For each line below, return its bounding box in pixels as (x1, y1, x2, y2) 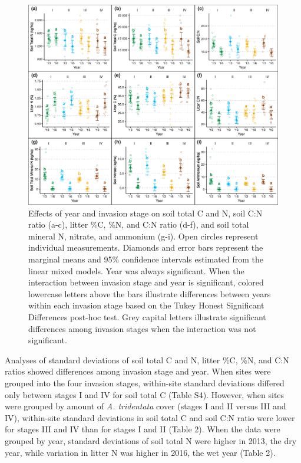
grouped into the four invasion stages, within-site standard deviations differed (5, 377, 285, 389)
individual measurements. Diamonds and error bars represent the (28, 241, 263, 254)
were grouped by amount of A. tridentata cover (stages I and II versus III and (5, 400, 286, 412)
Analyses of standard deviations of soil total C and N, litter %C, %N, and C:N (5, 353, 289, 366)
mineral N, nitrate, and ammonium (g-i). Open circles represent (28, 229, 259, 242)
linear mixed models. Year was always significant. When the (28, 264, 244, 277)
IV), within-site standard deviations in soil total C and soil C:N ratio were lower (5, 411, 295, 423)
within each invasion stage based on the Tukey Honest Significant (28, 299, 264, 311)
